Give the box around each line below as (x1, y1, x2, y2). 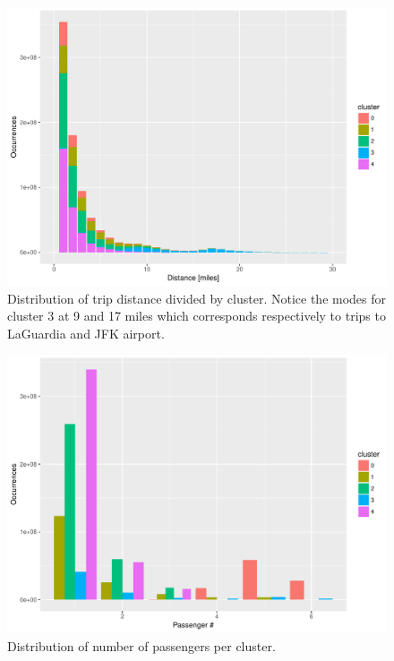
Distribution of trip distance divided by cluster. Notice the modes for (7, 288, 387, 307)
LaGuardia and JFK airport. (7, 323, 165, 342)
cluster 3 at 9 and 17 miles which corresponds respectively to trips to (7, 306, 386, 325)
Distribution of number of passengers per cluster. (7, 636, 276, 655)
